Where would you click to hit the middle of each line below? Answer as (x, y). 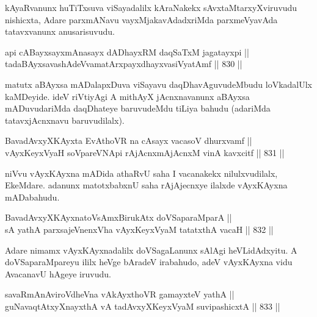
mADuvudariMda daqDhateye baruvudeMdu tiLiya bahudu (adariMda (138, 108)
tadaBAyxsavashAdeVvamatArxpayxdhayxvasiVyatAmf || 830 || (124, 64)
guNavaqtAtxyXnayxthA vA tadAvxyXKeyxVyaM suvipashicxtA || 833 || (143, 306)
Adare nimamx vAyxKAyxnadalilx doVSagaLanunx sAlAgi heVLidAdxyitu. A (151, 250)
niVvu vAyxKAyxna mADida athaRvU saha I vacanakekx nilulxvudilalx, (141, 173)
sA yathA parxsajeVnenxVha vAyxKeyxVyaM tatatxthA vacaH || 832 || (139, 229)
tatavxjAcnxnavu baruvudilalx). (65, 120)
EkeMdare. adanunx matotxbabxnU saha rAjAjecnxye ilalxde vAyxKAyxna (146, 185)
